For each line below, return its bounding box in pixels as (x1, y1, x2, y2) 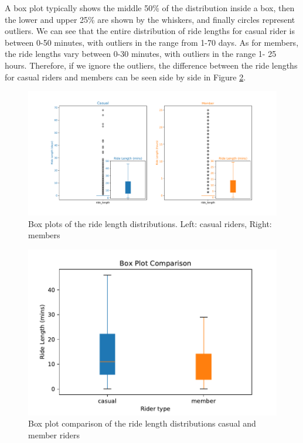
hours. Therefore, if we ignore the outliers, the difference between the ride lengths (5, 59, 298, 71)
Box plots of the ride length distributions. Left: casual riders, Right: (28, 217, 272, 229)
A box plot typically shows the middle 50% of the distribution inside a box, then (5, 2, 295, 13)
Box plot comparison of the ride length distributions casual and (28, 417, 256, 430)
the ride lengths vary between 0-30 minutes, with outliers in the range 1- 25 (5, 48, 277, 60)
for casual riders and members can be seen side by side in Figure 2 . (5, 70, 246, 83)
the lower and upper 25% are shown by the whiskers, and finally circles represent (5, 13, 295, 25)
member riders (28, 428, 80, 441)
